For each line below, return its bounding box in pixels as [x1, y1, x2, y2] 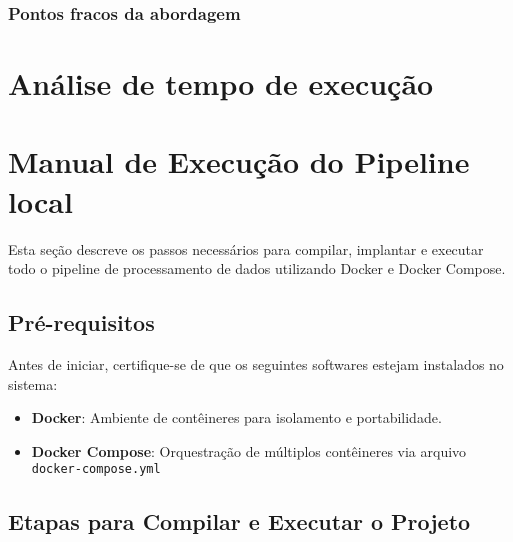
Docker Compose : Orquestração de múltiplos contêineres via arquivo [31, 440, 467, 461]
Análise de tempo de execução [8, 63, 434, 104]
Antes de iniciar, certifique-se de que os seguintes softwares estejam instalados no [8, 353, 504, 374]
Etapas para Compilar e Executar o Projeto [8, 506, 471, 537]
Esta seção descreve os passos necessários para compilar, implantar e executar [8, 238, 484, 259]
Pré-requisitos [8, 307, 155, 338]
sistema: [8, 373, 58, 394]
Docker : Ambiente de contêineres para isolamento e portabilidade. [31, 407, 442, 428]
